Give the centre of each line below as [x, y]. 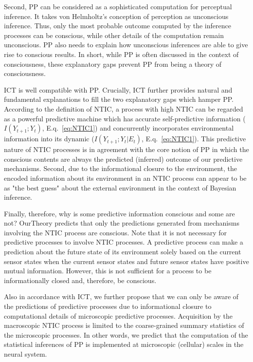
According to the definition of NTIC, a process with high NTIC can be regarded [124, 108]
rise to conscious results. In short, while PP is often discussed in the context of [121, 54]
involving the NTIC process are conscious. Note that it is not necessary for [115, 232]
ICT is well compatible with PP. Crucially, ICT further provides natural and [118, 89]
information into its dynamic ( [49, 139]
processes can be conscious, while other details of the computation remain [114, 35]
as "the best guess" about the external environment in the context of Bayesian [120, 187]
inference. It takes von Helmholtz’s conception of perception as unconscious [116, 16]
